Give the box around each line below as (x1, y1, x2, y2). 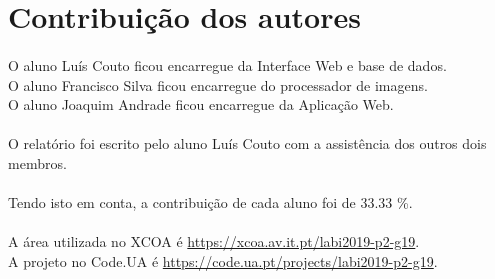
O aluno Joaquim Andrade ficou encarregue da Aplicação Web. (8, 94, 394, 115)
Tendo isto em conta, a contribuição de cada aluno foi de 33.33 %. (8, 192, 413, 213)
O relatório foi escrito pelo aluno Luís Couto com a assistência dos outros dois (8, 133, 487, 154)
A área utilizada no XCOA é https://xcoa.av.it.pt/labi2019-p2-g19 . (8, 231, 420, 252)
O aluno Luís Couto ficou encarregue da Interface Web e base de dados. (8, 54, 447, 75)
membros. (8, 152, 67, 173)
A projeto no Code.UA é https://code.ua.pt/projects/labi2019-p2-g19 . (8, 250, 438, 271)
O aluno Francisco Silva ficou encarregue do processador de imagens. (8, 74, 428, 95)
